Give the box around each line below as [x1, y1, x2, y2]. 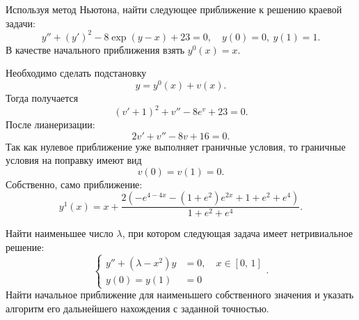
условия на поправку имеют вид [6, 153, 142, 167]
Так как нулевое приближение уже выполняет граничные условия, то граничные [6, 139, 346, 153]
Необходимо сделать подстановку [6, 66, 147, 80]
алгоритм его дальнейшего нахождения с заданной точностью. [6, 300, 269, 315]
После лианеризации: [6, 117, 95, 132]
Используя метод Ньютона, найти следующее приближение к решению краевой [6, 2, 342, 16]
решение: [6, 240, 45, 254]
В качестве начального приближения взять [6, 42, 185, 56]
